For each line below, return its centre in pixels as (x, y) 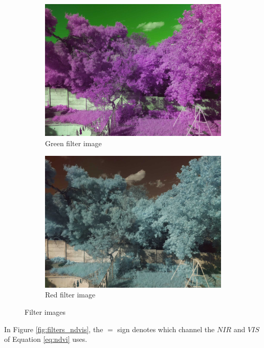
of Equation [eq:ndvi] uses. (46, 339)
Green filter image (73, 143)
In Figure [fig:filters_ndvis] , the (54, 329)
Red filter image (70, 295)
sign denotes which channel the (166, 329)
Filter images (45, 312)
